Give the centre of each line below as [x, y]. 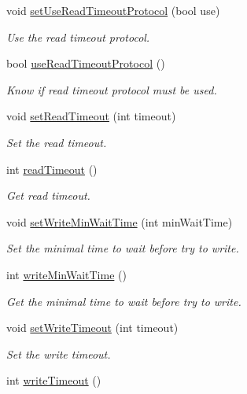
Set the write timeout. [59, 353]
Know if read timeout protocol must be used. [112, 89]
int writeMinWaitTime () [66, 274]
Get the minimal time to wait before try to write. [124, 301]
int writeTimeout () [54, 380]
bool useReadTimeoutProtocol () [86, 63]
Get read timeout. [48, 195]
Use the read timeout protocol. [78, 37]
